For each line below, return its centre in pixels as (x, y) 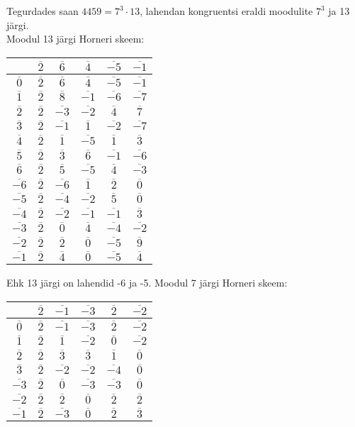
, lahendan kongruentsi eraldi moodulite (226, 11)
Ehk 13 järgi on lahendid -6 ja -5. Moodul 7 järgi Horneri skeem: (147, 283)
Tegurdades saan (43, 11)
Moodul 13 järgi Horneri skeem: (75, 39)
